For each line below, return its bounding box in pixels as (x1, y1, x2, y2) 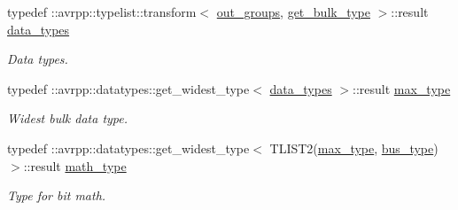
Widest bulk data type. (7, 109, 128, 128)
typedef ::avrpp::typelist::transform (7, 3, 197, 20)
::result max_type (353, 79, 451, 97)
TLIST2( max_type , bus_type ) (269, 138, 439, 157)
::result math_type (23, 156, 127, 175)
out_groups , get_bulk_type (216, 3, 371, 20)
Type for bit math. (7, 186, 106, 205)
